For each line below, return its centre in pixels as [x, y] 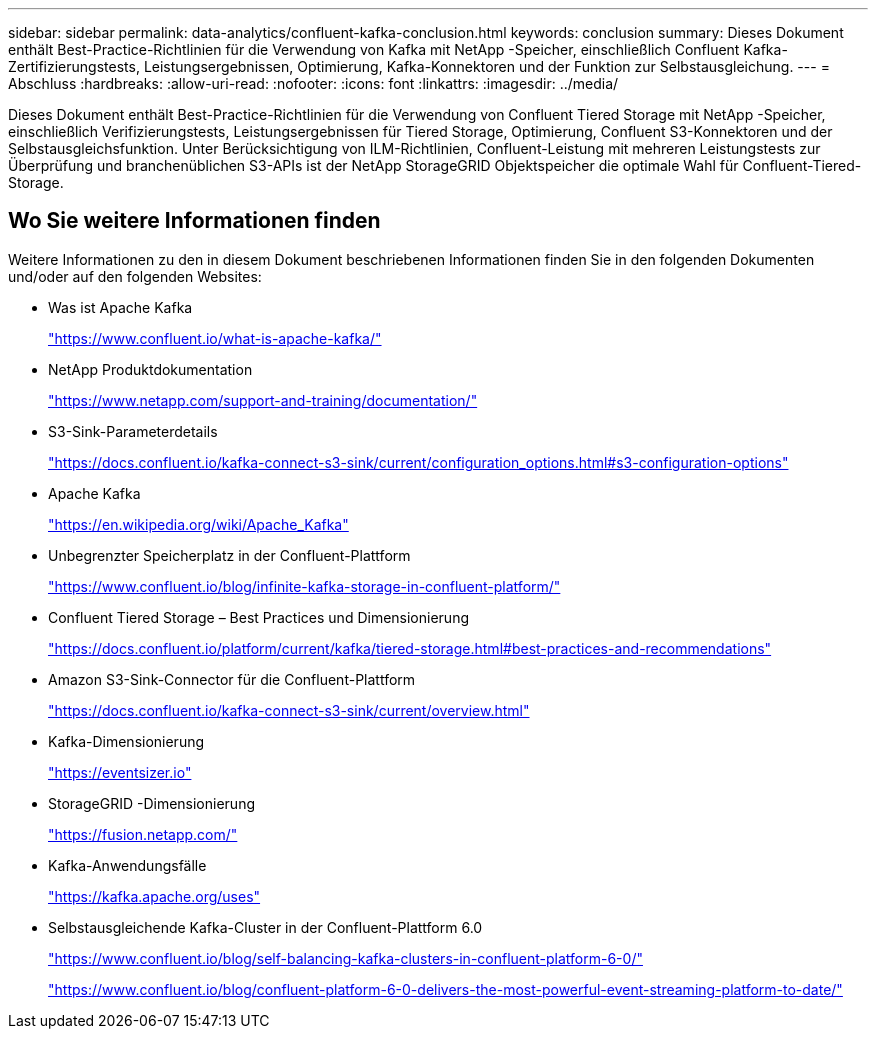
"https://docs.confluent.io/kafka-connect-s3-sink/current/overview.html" [289, 710]
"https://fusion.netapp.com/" [143, 834]
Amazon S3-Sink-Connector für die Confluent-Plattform [232, 679]
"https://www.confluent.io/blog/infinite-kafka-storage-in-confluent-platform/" [304, 586]
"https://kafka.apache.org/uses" [154, 896]
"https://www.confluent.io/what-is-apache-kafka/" [215, 338]
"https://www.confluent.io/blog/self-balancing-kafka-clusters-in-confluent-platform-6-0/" [345, 958]
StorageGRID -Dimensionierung [151, 803]
